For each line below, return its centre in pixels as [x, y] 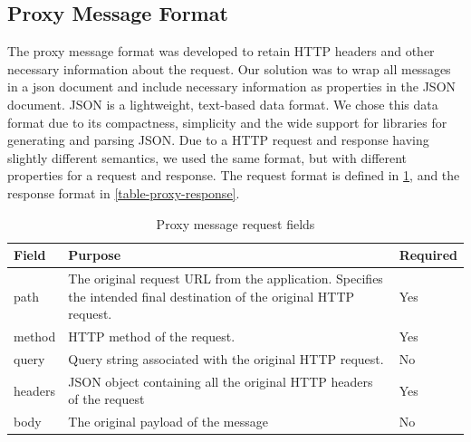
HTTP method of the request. [152, 336]
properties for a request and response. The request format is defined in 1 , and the [234, 175]
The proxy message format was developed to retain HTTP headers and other [221, 51]
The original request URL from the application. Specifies [226, 278]
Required [428, 255]
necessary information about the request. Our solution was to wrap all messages [229, 68]
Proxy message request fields [235, 223]
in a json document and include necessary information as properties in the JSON [232, 86]
